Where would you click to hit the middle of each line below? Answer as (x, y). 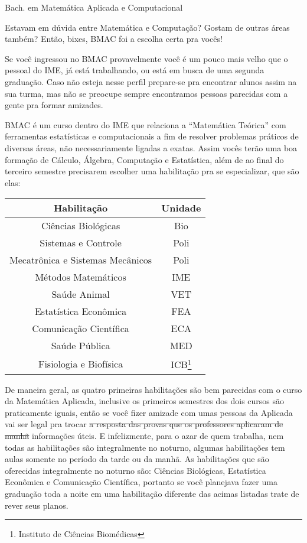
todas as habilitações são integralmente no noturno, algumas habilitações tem (145, 447)
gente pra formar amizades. (54, 105)
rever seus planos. (37, 505)
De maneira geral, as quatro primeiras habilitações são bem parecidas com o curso (153, 389)
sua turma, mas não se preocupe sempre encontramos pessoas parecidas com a (146, 93)
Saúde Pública (81, 346)
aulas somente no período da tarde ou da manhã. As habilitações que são (137, 459)
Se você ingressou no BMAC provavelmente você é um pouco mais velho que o (146, 58)
